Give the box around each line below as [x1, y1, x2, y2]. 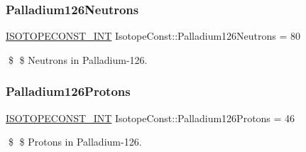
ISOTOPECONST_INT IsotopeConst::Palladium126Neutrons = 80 [6, 28, 301, 43]
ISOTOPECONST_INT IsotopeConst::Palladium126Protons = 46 [6, 110, 295, 125]
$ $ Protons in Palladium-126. [8, 134, 142, 149]
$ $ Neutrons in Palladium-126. [8, 52, 148, 67]
